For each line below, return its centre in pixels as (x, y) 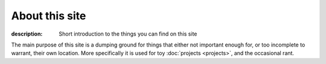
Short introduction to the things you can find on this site (128, 34)
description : (27, 34)
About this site (49, 16)
